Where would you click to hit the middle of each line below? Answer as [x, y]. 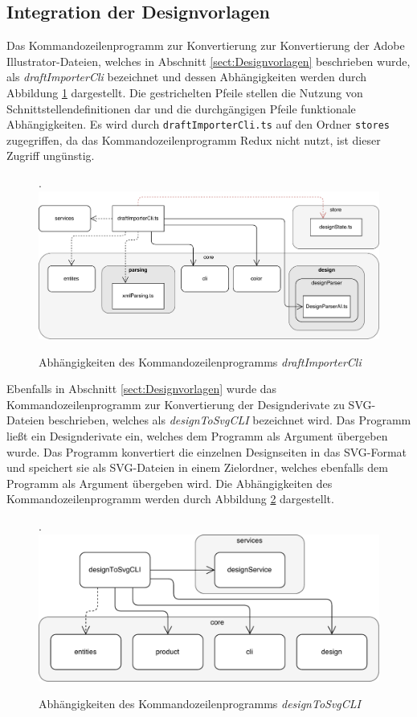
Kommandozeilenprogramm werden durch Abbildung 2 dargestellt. [170, 499]
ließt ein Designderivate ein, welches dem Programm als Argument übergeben [197, 436]
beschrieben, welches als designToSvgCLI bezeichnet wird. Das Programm [229, 420]
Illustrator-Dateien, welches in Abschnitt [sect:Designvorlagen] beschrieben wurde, [208, 61]
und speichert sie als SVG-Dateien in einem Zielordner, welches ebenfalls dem [197, 467]
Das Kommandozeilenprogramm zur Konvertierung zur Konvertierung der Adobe [206, 45]
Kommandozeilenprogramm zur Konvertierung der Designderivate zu [176, 404]
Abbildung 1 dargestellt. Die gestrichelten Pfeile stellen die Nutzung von [185, 92]
